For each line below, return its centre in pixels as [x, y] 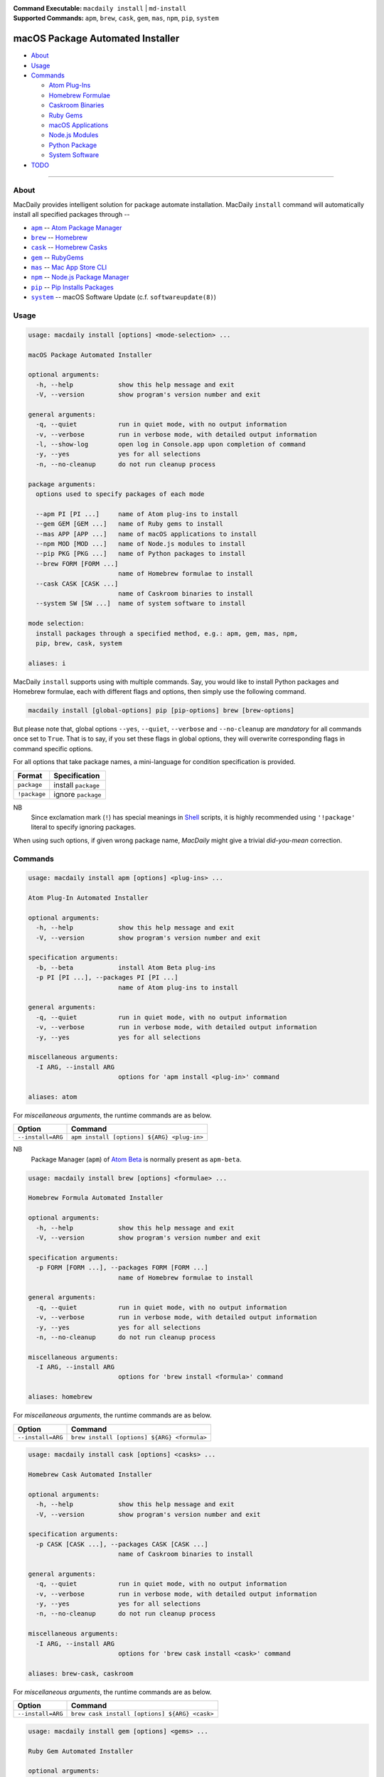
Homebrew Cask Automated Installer [90, 1475]
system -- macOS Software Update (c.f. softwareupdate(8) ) [124, 297]
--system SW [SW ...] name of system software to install [141, 603]
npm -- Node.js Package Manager [80, 277]
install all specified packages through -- [72, 215]
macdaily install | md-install [135, 8]
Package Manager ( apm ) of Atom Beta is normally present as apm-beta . [136, 1159]
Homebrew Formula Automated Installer [96, 1198]
